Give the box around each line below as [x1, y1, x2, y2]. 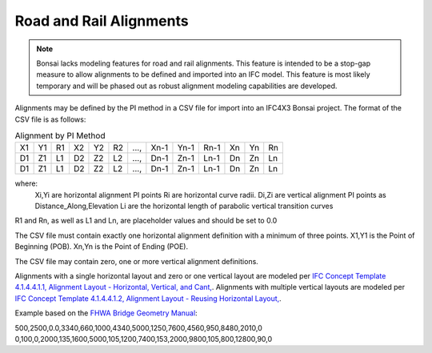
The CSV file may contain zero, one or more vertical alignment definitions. [14, 256, 259, 266]
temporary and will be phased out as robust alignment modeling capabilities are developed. [36, 81, 338, 90]
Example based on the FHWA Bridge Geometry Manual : [14, 308, 198, 318]
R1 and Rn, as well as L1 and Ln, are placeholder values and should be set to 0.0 [14, 216, 278, 226]
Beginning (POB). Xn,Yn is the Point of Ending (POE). [14, 242, 188, 251]
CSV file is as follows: [14, 114, 86, 124]
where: [14, 179, 38, 188]
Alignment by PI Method [14, 130, 106, 142]
